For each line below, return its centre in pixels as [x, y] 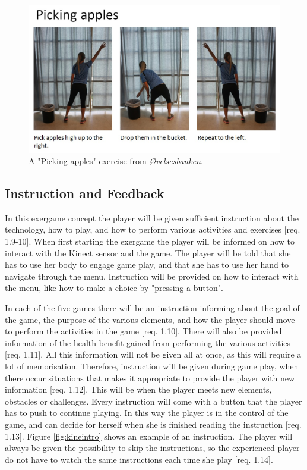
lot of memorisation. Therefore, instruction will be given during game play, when [152, 366]
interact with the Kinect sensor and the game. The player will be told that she [148, 253]
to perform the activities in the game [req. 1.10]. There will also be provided [143, 331]
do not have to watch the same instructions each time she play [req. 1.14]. [139, 459]
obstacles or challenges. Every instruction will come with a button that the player [153, 401]
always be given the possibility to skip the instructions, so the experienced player [152, 448]
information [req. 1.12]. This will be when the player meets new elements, [138, 389]
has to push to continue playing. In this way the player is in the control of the [147, 413]
